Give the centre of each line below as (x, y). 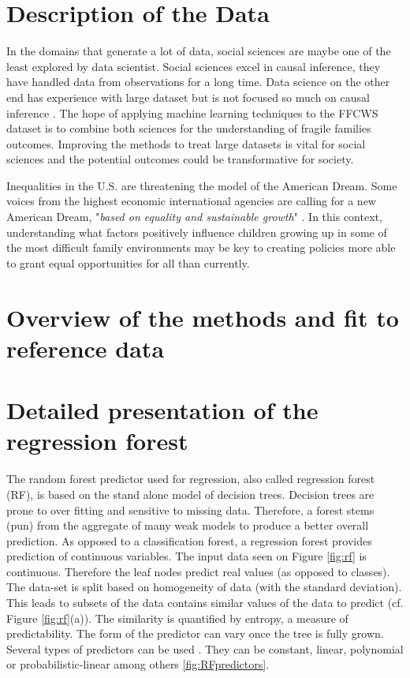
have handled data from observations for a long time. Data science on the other (198, 82)
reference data (86, 348)
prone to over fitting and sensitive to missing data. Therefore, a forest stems (190, 509)
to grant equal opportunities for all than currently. (128, 262)
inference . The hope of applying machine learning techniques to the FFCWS (192, 112)
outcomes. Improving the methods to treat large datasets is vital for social (186, 143)
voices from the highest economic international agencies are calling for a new (191, 201)
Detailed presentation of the (162, 410)
